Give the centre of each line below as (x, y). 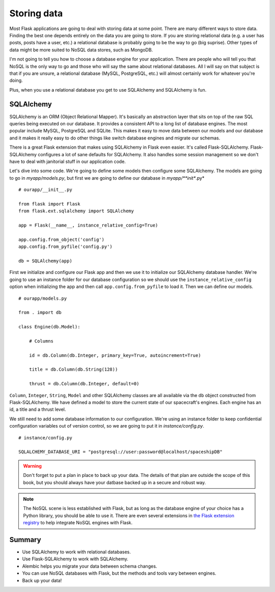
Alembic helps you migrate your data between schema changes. (90, 566)
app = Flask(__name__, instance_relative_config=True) (88, 225)
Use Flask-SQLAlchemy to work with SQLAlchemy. (75, 559)
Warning (32, 466)
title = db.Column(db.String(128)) (73, 370)
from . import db (40, 313)
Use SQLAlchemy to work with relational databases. (76, 552)
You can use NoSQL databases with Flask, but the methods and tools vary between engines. (119, 573)
